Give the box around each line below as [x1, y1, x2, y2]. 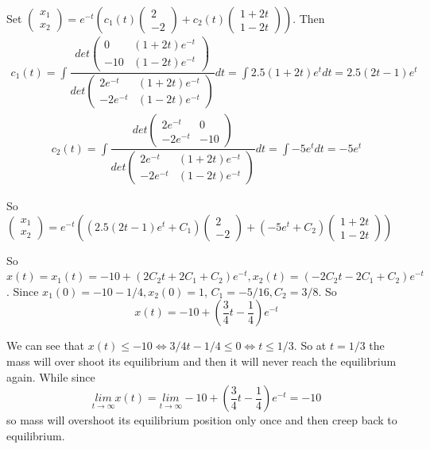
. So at [293, 337, 327, 354]
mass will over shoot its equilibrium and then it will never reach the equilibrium [6, 353, 397, 370]
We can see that [6, 337, 85, 354]
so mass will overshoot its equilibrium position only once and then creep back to [6, 412, 397, 428]
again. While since [6, 368, 95, 385]
